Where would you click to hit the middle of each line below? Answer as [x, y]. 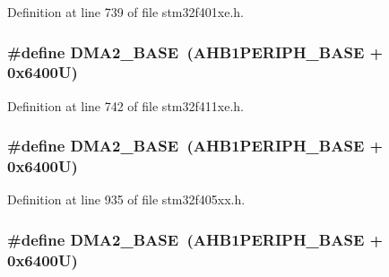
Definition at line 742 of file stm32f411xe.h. [125, 105]
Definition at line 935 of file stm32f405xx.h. [126, 199]
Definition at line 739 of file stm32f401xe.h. [125, 12]
